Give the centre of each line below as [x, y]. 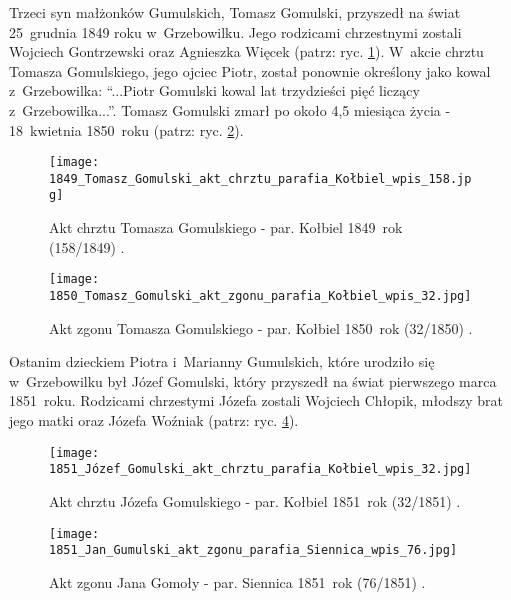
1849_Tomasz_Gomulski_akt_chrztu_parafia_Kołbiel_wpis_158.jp [260, 178]
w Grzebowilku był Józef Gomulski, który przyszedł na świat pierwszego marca [253, 380]
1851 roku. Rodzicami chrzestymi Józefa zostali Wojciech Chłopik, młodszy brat [256, 400]
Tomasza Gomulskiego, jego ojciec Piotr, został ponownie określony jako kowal [250, 70]
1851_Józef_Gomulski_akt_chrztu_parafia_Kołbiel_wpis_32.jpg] [260, 469]
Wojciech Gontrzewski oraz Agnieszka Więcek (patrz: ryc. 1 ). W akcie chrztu [246, 51]
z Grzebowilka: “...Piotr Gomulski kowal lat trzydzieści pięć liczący [214, 90]
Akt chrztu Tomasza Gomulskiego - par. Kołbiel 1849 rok [226, 227]
